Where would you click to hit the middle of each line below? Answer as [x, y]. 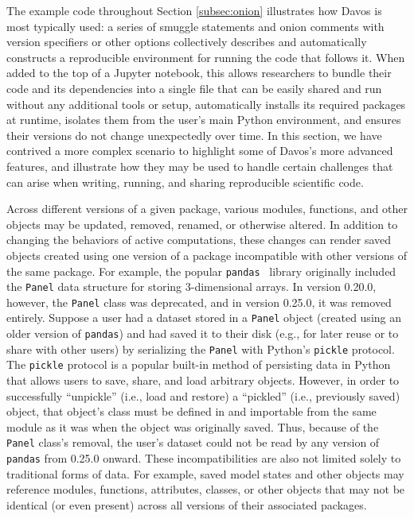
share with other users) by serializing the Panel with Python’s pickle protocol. [201, 349]
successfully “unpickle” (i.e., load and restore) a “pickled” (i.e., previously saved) [203, 395]
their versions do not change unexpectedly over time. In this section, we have [194, 135]
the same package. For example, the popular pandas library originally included [201, 271]
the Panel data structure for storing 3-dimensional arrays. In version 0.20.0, [191, 287]
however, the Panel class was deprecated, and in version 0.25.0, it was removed [199, 302]
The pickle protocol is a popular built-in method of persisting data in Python [199, 364]
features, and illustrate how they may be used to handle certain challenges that [200, 166]
